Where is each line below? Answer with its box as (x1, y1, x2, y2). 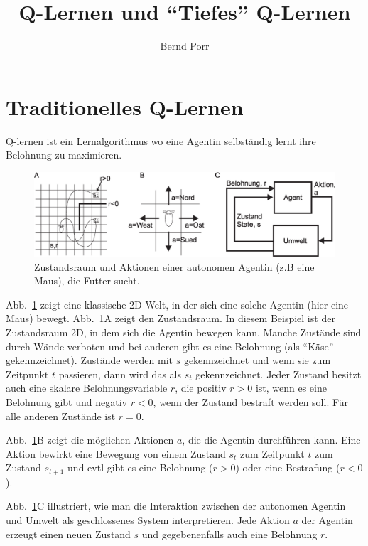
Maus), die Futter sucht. (34, 273, 140, 288)
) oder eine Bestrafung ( (235, 460, 340, 475)
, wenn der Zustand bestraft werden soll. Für (153, 395, 349, 409)
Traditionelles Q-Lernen (6, 92, 244, 121)
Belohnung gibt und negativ (6, 395, 127, 409)
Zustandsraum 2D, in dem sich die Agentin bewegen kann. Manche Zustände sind (6, 325, 362, 340)
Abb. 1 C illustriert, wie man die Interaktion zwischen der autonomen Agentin (6, 498, 346, 513)
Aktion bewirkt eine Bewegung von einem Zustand (6, 446, 226, 461)
